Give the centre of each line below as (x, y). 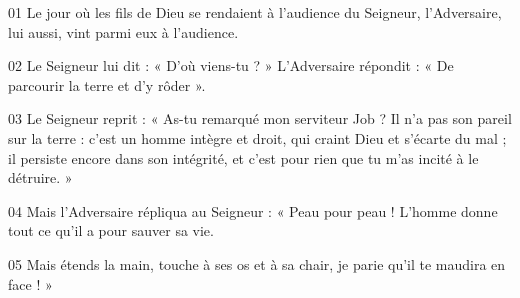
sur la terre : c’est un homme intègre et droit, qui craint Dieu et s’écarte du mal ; (257, 137)
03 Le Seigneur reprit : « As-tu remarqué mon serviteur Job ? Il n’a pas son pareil (260, 118)
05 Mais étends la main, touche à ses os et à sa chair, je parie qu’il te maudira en (257, 263)
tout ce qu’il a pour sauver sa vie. (111, 230)
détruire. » (40, 177)
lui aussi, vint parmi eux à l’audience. (123, 31)
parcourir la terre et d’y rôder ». (107, 84)
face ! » (30, 283)
